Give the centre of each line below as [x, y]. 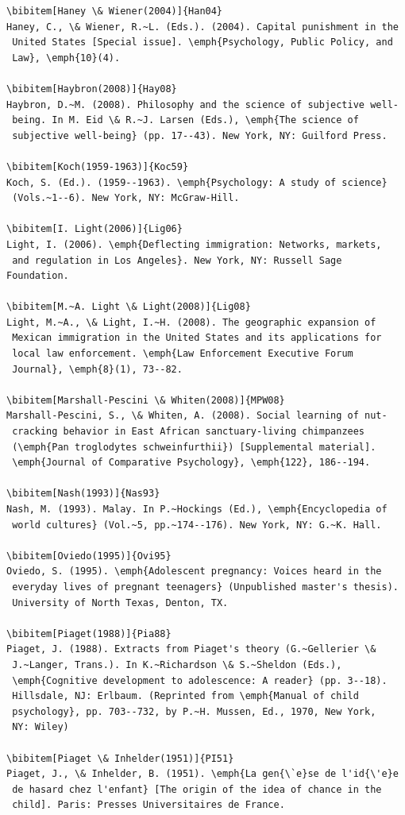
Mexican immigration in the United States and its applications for [197, 338]
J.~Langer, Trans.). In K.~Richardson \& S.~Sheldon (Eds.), [177, 664]
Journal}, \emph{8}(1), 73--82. [97, 369]
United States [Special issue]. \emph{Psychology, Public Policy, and [202, 42]
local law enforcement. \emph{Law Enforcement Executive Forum [183, 354]
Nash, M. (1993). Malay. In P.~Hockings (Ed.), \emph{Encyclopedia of [197, 509]
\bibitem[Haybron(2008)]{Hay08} [92, 89]
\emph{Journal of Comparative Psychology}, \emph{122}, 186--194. [191, 463]
